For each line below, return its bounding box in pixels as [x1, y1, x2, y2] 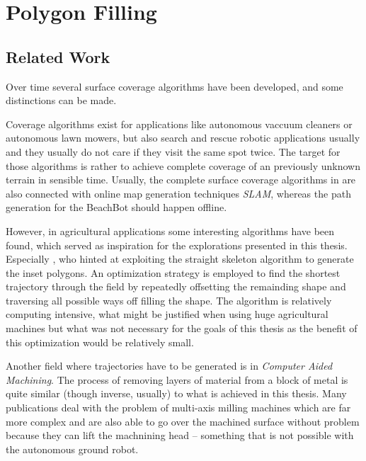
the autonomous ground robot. [6, 441, 139, 456]
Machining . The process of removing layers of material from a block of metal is [6, 372, 348, 387]
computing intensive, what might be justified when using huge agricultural [6, 307, 328, 321]
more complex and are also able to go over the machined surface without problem [6, 414, 360, 428]
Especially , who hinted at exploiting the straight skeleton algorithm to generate [6, 251, 354, 266]
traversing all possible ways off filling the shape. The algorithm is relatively [6, 292, 332, 307]
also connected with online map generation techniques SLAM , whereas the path [6, 186, 351, 200]
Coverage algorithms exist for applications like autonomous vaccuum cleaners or [6, 116, 353, 131]
